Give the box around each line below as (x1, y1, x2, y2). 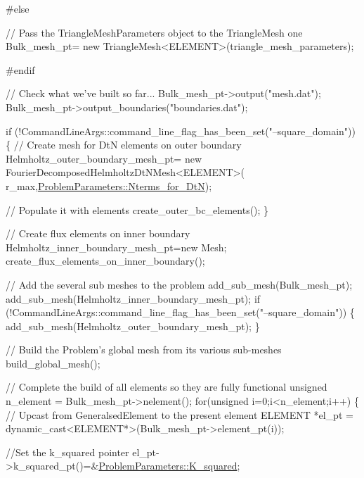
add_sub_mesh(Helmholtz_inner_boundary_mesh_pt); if (6, 291, 261, 306)
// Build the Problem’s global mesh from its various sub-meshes (6, 342, 282, 357)
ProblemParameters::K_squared (98, 458, 238, 473)
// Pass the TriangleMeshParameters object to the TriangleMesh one (6, 25, 303, 39)
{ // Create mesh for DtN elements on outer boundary (6, 137, 242, 152)
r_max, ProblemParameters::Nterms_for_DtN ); (6, 178, 212, 193)
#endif (6, 62, 35, 77)
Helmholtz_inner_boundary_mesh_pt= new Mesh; (6, 239, 227, 254)
